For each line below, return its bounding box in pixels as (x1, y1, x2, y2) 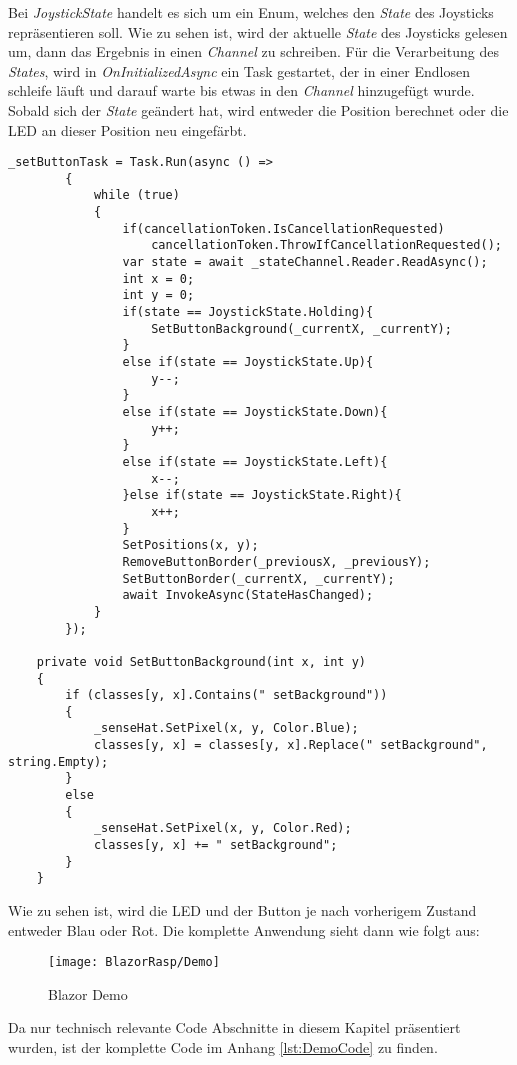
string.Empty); (8, 754, 109, 769)
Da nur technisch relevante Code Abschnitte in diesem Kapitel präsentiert (8, 1017, 461, 1038)
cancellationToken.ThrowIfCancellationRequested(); (151, 238, 502, 253)
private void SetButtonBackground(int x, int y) (36, 654, 366, 669)
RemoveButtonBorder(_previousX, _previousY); (122, 554, 431, 569)
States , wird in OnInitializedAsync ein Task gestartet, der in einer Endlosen (8, 60, 470, 81)
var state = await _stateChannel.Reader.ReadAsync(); (122, 255, 488, 270)
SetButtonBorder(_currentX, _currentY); (122, 571, 395, 586)
